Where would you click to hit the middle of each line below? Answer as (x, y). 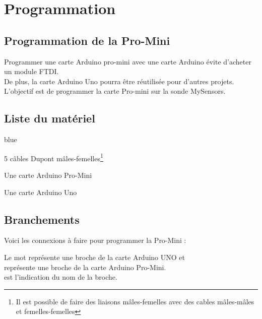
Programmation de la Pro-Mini (87, 40)
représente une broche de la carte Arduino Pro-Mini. (85, 267)
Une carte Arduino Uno (41, 192)
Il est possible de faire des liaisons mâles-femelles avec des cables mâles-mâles (135, 301)
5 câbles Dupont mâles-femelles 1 (54, 157)
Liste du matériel (50, 118)
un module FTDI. (31, 71)
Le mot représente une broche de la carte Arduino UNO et (94, 257)
